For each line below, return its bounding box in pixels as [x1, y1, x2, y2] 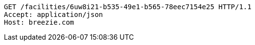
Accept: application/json [4, 11, 103, 18]
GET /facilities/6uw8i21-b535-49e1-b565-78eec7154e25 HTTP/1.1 [4, 3, 252, 11]
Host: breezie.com [4, 18, 74, 26]
